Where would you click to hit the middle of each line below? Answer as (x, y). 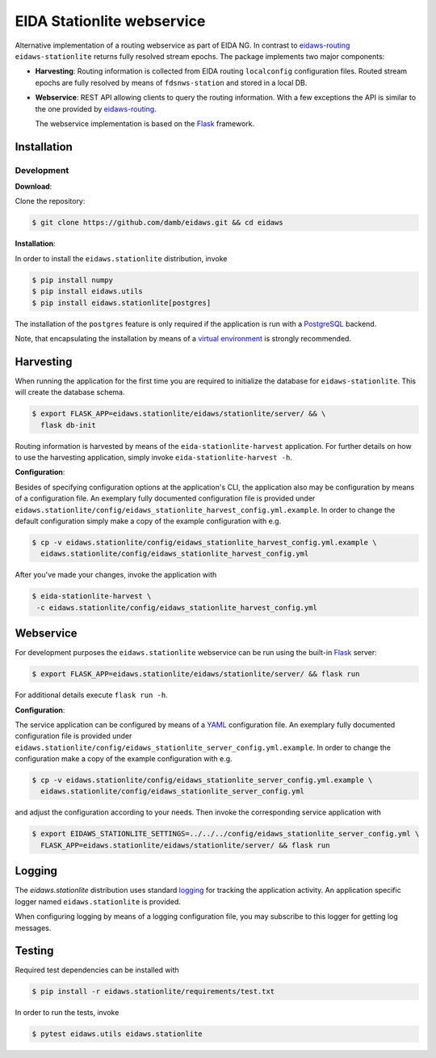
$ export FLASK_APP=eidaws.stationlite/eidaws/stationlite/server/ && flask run (196, 674)
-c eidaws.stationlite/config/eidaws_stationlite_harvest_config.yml (177, 607)
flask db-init (69, 425)
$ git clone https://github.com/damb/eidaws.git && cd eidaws (157, 223)
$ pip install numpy (72, 280)
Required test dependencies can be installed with (97, 970)
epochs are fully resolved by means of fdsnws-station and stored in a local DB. (171, 83)
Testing (34, 951)
